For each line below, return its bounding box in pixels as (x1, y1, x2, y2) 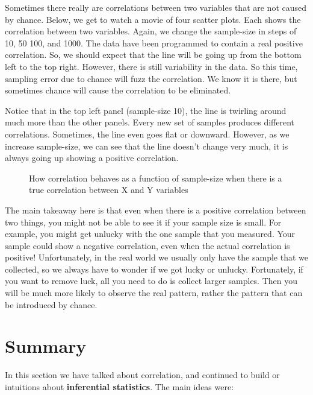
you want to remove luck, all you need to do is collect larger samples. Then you (5, 274, 298, 287)
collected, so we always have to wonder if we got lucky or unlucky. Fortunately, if (5, 262, 303, 275)
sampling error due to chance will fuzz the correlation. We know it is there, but (5, 72, 297, 84)
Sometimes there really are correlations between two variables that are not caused (5, 1, 307, 13)
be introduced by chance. (5, 298, 98, 311)
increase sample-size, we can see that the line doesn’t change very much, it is (5, 139, 288, 152)
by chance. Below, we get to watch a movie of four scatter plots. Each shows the (5, 13, 301, 25)
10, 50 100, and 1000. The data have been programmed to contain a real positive (5, 36, 303, 49)
